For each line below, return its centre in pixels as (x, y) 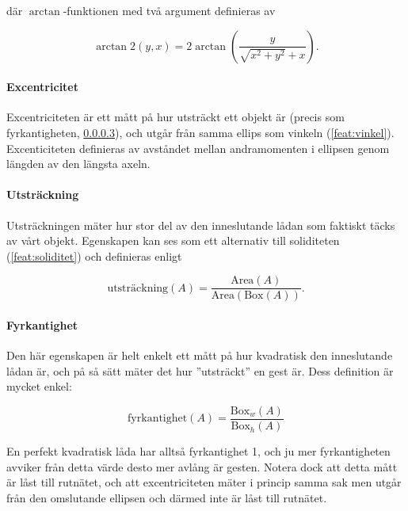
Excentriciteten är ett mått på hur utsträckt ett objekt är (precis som (175, 117)
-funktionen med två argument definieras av (169, 10)
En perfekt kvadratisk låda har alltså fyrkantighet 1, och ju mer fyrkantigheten (198, 451)
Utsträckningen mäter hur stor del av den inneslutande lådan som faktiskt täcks (201, 225)
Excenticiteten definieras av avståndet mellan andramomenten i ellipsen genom (198, 148)
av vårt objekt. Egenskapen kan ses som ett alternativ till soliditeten (173, 240)
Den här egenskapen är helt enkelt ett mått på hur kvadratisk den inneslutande (200, 355)
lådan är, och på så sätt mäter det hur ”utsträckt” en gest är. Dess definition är (200, 370)
